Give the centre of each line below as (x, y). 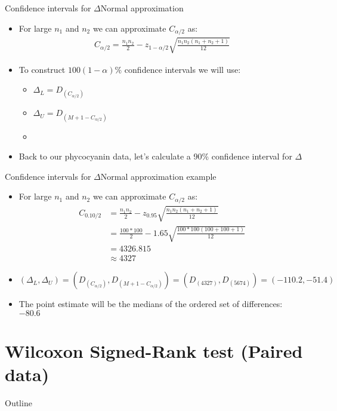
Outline (18, 402)
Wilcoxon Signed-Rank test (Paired (154, 350)
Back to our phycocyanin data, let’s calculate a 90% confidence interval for (155, 156)
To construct (42, 69)
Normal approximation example (158, 176)
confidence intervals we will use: (183, 69)
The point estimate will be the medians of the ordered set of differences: (151, 304)
